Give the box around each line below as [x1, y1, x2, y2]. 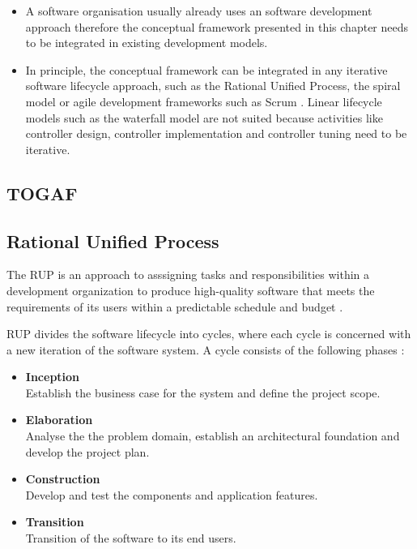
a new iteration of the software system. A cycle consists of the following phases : [6, 341, 405, 358]
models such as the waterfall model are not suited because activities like [25, 109, 383, 126]
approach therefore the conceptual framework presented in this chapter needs [25, 18, 409, 35]
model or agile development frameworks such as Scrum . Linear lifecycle [25, 92, 382, 109]
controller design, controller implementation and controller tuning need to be [25, 125, 407, 142]
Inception [25, 368, 80, 385]
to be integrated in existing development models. [25, 34, 268, 51]
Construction [25, 470, 100, 487]
